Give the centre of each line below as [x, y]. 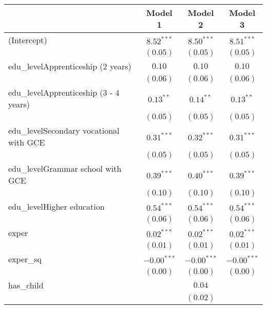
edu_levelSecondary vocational [64, 130]
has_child [26, 285]
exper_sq [25, 259]
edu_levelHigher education [56, 206]
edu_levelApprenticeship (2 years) [70, 66]
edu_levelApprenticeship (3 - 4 [64, 92]
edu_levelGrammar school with [65, 168]
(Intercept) [28, 40]
